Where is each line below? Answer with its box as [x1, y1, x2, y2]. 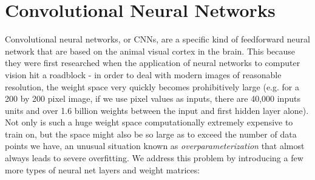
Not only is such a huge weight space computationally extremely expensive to [5, 116, 293, 128]
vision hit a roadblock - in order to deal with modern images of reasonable [5, 68, 282, 81]
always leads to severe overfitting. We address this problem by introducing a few [5, 152, 303, 164]
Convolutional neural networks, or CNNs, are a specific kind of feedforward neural [5, 33, 310, 45]
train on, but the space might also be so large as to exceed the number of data [5, 127, 297, 140]
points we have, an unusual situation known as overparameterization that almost [5, 139, 305, 152]
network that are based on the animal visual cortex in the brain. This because [5, 44, 296, 57]
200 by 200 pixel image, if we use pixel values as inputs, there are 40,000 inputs [5, 92, 300, 105]
